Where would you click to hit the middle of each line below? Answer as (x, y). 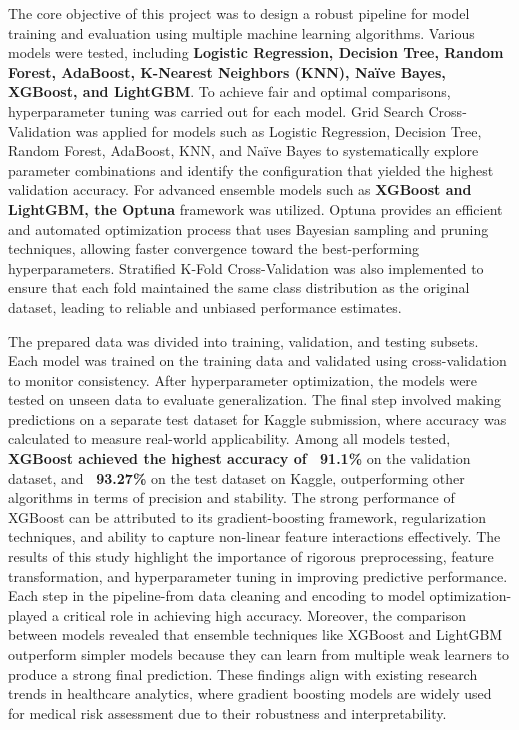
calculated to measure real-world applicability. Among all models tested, (229, 438)
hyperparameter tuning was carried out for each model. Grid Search (216, 110)
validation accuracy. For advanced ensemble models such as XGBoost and (240, 189)
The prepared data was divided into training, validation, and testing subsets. (243, 340)
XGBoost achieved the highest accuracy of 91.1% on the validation (239, 458)
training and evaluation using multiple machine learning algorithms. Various (241, 32)
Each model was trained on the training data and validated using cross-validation (257, 360)
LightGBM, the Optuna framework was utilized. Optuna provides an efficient (255, 208)
